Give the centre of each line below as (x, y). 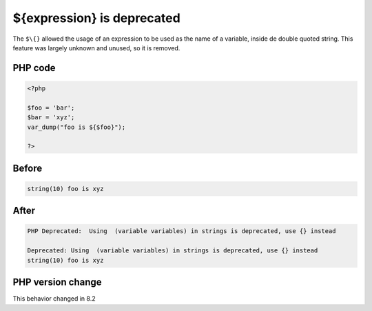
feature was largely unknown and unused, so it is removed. (96, 48)
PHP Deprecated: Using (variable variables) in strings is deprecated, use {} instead (182, 231)
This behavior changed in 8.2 (54, 299)
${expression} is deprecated (96, 18)
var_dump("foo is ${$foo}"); (76, 127)
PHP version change (58, 282)
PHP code (34, 68)
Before (28, 168)
